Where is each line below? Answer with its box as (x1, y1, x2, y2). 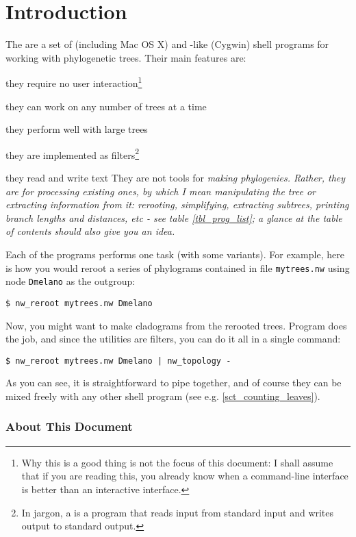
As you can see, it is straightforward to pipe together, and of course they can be (5, 375, 342, 390)
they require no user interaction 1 (5, 74, 142, 90)
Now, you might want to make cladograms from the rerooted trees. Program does (5, 318, 347, 332)
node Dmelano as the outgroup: (5, 274, 136, 288)
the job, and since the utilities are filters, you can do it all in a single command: (5, 332, 341, 346)
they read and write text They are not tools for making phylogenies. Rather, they (5, 171, 346, 184)
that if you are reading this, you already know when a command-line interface (21, 469, 348, 483)
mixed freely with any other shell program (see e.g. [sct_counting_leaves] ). (5, 388, 320, 403)
